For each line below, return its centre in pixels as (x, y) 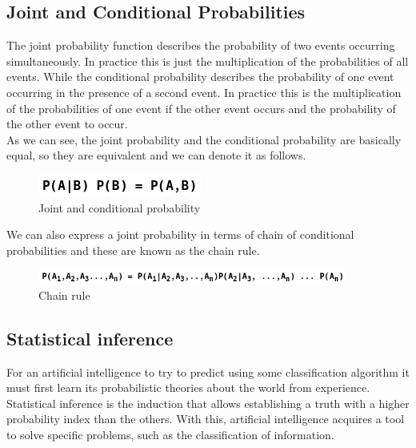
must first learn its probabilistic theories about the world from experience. (188, 387)
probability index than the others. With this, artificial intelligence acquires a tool (206, 419)
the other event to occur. (67, 124)
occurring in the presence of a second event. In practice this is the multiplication (204, 92)
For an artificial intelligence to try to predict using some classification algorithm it (208, 371)
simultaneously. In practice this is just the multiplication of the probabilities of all (208, 61)
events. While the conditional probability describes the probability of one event (200, 77)
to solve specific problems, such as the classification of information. (170, 435)
